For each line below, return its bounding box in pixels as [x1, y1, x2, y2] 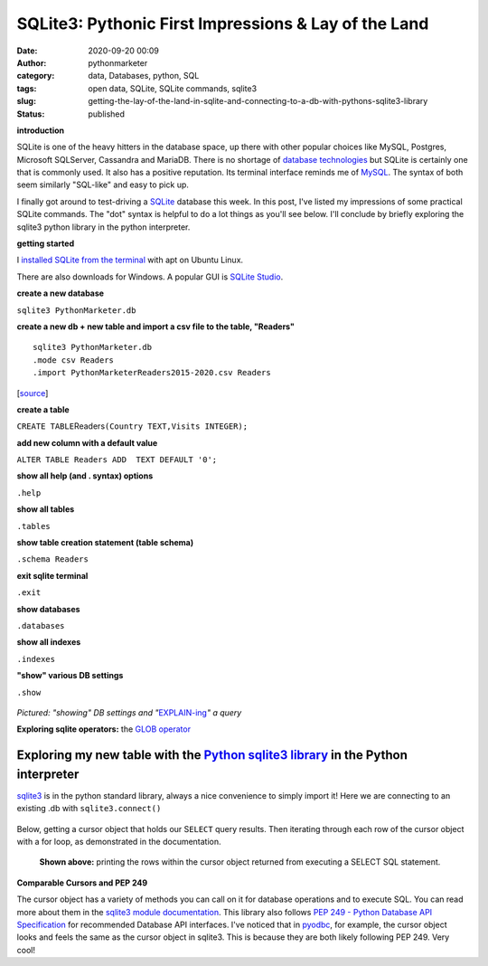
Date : [16, 45, 38, 56]
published [88, 109, 126, 119]
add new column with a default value [16, 437, 158, 448]
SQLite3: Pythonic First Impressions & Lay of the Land [16, 14, 429, 33]
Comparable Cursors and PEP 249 [16, 877, 148, 888]
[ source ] [16, 387, 49, 398]
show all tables [16, 504, 75, 515]
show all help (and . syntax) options [16, 470, 154, 481]
